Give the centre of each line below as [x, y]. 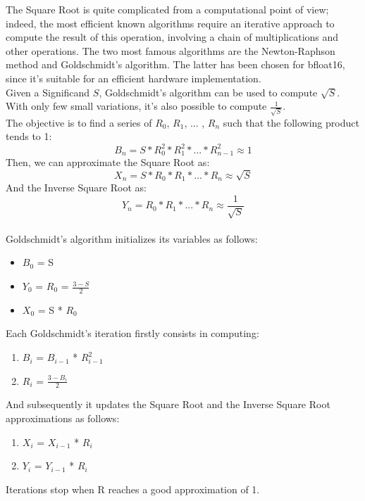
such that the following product [291, 122]
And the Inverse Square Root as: [76, 188]
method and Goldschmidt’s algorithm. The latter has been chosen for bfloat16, [175, 64]
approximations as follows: [63, 418]
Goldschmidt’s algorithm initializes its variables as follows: [132, 238]
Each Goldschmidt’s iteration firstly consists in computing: [132, 333]
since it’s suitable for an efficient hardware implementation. [134, 78]
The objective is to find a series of [79, 122]
